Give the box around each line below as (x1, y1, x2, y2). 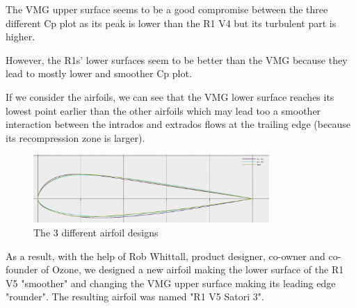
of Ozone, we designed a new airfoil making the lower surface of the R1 (41, 262, 344, 277)
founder (6, 262, 38, 277)
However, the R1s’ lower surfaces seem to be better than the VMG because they (6, 52, 348, 67)
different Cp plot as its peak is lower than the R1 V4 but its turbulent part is (6, 15, 337, 30)
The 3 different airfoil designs (33, 225, 159, 239)
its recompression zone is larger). (6, 130, 145, 145)
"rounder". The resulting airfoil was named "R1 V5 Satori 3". (6, 289, 264, 304)
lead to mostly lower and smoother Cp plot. (6, 66, 192, 81)
